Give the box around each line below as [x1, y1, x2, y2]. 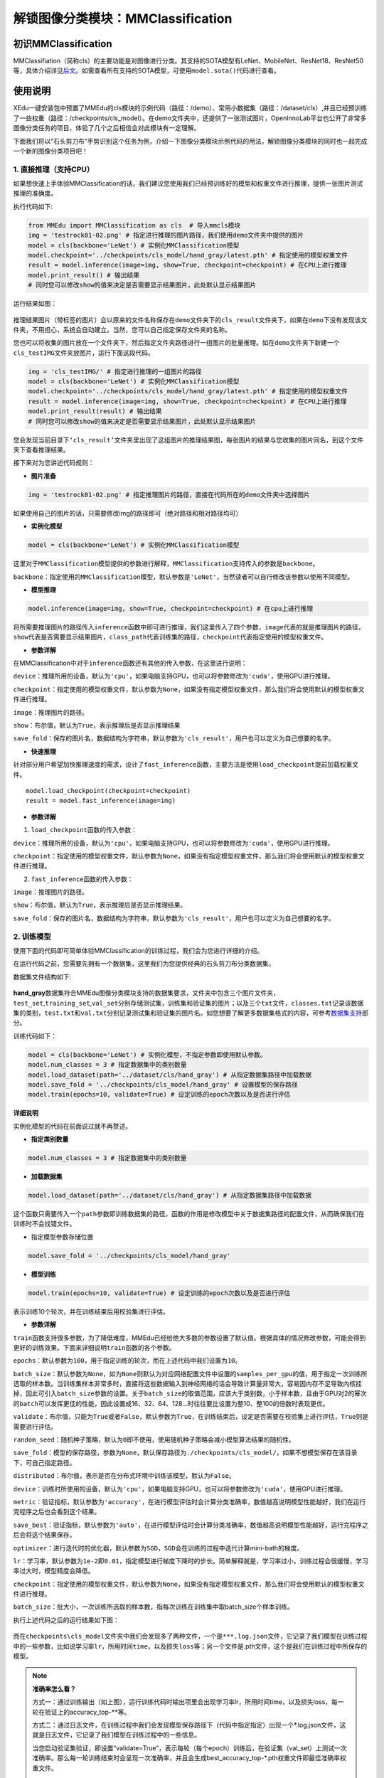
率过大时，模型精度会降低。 [13, 1567, 95, 1575]
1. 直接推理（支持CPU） [13, 164, 95, 174]
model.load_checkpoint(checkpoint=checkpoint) [26, 787, 191, 794]
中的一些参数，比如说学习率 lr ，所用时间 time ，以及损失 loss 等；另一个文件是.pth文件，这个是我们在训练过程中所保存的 [13, 1641, 368, 1650]
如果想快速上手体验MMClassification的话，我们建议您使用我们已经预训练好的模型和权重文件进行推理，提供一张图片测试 [13, 179, 363, 188]
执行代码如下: [13, 202, 53, 211]
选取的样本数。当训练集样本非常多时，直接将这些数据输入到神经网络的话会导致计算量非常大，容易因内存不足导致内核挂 [13, 1380, 362, 1388]
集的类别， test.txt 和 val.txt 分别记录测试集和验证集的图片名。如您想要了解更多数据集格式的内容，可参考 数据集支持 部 [13, 1008, 369, 1017]
